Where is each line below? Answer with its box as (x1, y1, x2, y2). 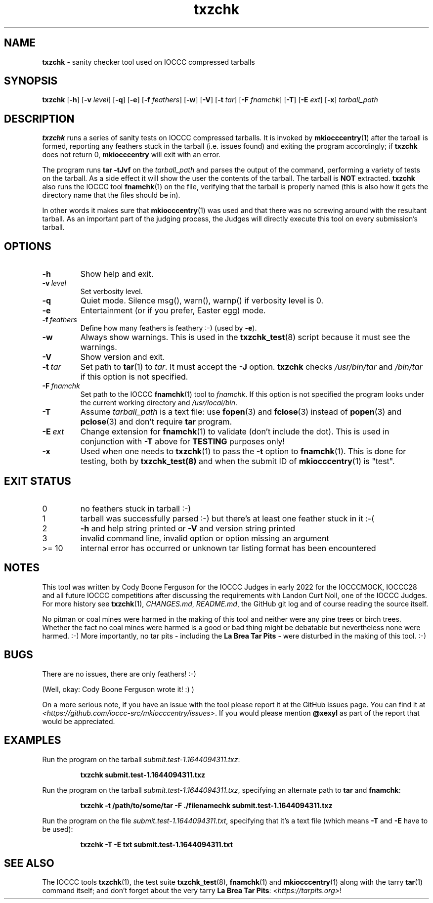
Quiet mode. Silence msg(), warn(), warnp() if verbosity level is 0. (80, 296, 324, 306)
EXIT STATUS (4, 474, 71, 487)
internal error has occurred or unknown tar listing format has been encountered (80, 543, 376, 553)
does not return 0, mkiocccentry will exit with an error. (42, 150, 220, 159)
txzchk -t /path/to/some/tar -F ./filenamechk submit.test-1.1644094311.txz (80, 801, 333, 810)
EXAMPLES (4, 734, 61, 747)
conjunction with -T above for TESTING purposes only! (80, 436, 285, 447)
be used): (42, 824, 73, 833)
